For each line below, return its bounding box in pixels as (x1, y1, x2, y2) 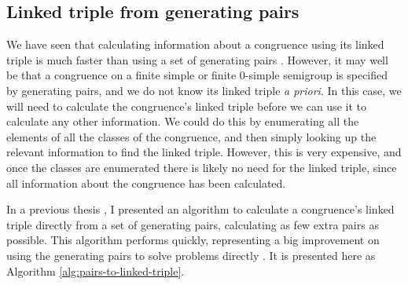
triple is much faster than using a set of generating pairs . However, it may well (6, 51, 388, 68)
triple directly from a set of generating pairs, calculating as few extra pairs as (6, 216, 379, 232)
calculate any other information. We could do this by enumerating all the (6, 113, 359, 130)
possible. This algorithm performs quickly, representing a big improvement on (6, 232, 380, 248)
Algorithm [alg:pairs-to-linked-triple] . (6, 262, 185, 279)
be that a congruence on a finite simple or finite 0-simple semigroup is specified (6, 67, 388, 83)
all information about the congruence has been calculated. (6, 174, 286, 191)
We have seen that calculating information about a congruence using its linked (6, 36, 384, 53)
